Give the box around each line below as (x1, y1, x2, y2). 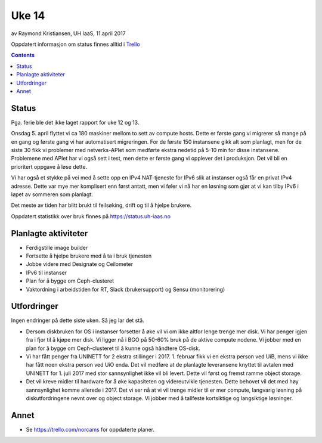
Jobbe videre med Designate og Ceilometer (26, 261, 134, 268)
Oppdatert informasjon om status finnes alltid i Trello (11, 41, 140, 48)
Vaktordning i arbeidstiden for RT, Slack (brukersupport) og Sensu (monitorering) (26, 286, 225, 293)
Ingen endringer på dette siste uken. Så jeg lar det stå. (11, 317, 144, 324)
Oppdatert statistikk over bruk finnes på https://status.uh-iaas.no (11, 212, 171, 220)
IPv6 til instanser (26, 269, 67, 276)
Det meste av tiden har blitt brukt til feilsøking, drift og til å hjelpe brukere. (11, 202, 192, 209)
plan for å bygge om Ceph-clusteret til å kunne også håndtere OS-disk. (26, 345, 201, 352)
